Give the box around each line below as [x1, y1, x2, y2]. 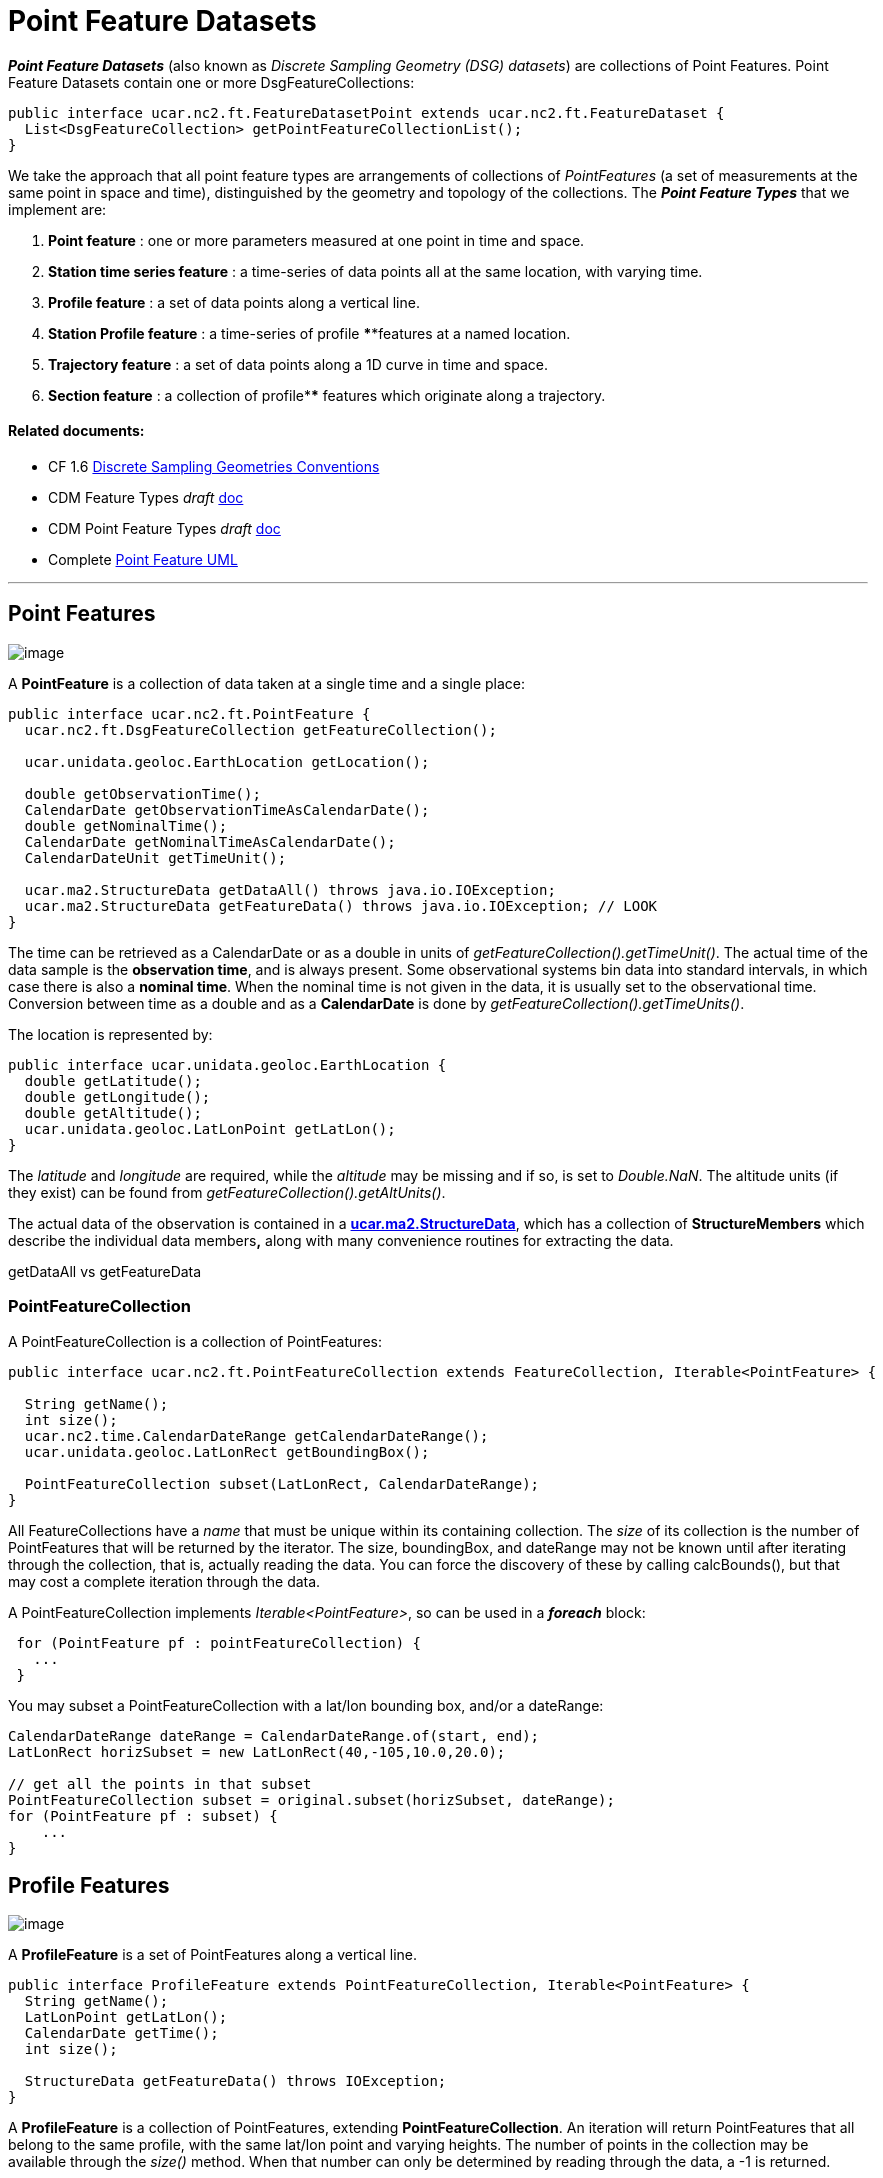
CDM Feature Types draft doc [48, 488, 244, 506]
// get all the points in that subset [8, 1775, 312, 1792]
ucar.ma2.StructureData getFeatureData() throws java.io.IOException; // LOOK [24, 897, 658, 914]
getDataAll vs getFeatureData [8, 1262, 202, 1280]
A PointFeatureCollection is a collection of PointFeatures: [8, 1332, 382, 1350]
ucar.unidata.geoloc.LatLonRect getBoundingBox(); [24, 1443, 430, 1460]
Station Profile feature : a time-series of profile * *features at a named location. [48, 324, 571, 342]
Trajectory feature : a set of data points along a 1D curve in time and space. [48, 355, 548, 373]
